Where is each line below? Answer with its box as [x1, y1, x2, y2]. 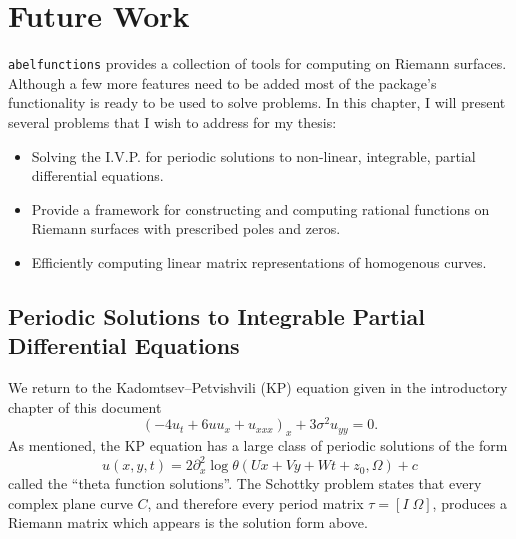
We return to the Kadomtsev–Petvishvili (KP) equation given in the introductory [8, 377, 508, 398]
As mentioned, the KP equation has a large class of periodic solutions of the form [8, 435, 508, 456]
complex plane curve [8, 492, 133, 513]
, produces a [432, 492, 507, 513]
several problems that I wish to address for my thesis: [8, 111, 337, 132]
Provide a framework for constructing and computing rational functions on [31, 198, 490, 219]
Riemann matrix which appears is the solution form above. [8, 512, 368, 533]
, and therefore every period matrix [147, 492, 364, 513]
